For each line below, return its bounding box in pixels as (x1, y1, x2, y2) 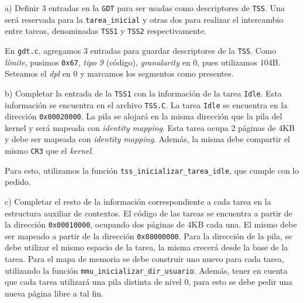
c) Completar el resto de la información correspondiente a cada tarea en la (5, 195, 271, 207)
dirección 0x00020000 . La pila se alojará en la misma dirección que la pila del (5, 110, 282, 122)
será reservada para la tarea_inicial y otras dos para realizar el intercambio (5, 13, 284, 25)
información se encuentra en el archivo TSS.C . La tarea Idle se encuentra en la (5, 98, 288, 111)
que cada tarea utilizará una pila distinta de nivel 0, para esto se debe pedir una (5, 276, 292, 288)
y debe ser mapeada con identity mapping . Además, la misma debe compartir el (5, 133, 291, 145)
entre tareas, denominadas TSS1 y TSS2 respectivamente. (5, 25, 206, 37)
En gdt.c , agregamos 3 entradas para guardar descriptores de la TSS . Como (5, 44, 277, 56)
